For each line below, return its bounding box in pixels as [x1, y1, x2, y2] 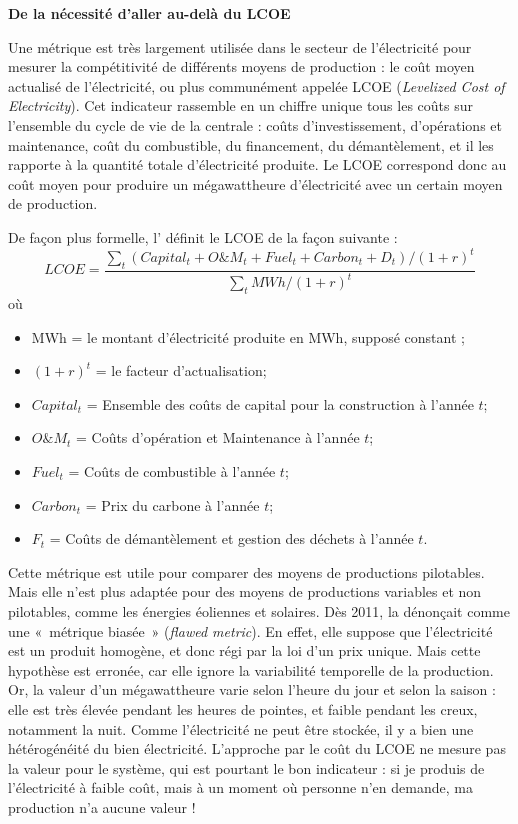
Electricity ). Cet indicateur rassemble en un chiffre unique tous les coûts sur [8, 95, 473, 116]
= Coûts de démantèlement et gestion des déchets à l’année [49, 528, 414, 549]
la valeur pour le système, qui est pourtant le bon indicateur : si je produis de [8, 757, 485, 778]
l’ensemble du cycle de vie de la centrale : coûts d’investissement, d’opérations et [8, 114, 502, 135]
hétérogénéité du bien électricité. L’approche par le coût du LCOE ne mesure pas [8, 738, 506, 759]
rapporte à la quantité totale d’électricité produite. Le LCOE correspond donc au [8, 154, 507, 175]
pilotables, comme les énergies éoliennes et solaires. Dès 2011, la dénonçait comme [8, 600, 510, 621]
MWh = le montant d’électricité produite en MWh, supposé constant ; [31, 326, 465, 347]
